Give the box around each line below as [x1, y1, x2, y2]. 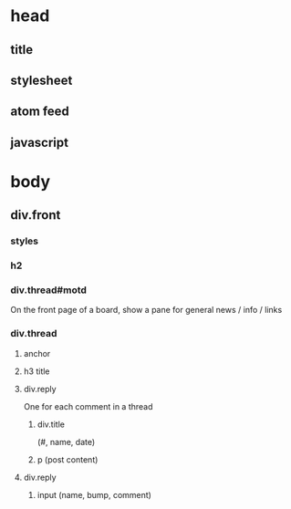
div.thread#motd [10, 284, 88, 296]
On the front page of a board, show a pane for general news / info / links [10, 305, 283, 316]
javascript [10, 134, 69, 151]
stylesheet [10, 72, 73, 88]
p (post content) [36, 453, 99, 465]
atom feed [10, 104, 69, 119]
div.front [10, 207, 61, 223]
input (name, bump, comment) [36, 489, 151, 500]
